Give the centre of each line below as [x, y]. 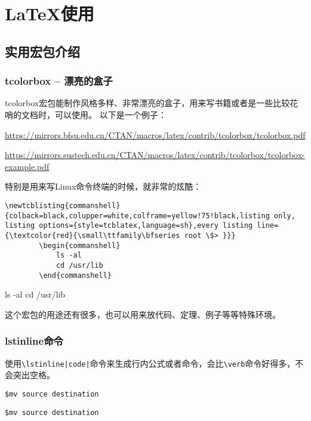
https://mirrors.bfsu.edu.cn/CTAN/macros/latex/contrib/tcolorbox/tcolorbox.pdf [155, 134]
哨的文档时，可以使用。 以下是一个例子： [86, 114]
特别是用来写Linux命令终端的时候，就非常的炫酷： [103, 186]
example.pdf [27, 166]
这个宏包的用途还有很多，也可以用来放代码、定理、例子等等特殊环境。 [143, 314]
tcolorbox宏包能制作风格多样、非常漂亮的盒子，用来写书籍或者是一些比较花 [152, 103]
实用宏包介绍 [42, 51]
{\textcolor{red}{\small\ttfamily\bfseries [93, 235]
